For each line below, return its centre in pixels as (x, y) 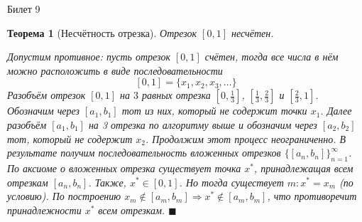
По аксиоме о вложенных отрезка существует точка (124, 168)
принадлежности (44, 210)
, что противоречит (312, 196)
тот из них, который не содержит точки (214, 111)
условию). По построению (64, 196)
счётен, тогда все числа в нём (271, 57)
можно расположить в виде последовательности (115, 70)
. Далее (336, 111)
